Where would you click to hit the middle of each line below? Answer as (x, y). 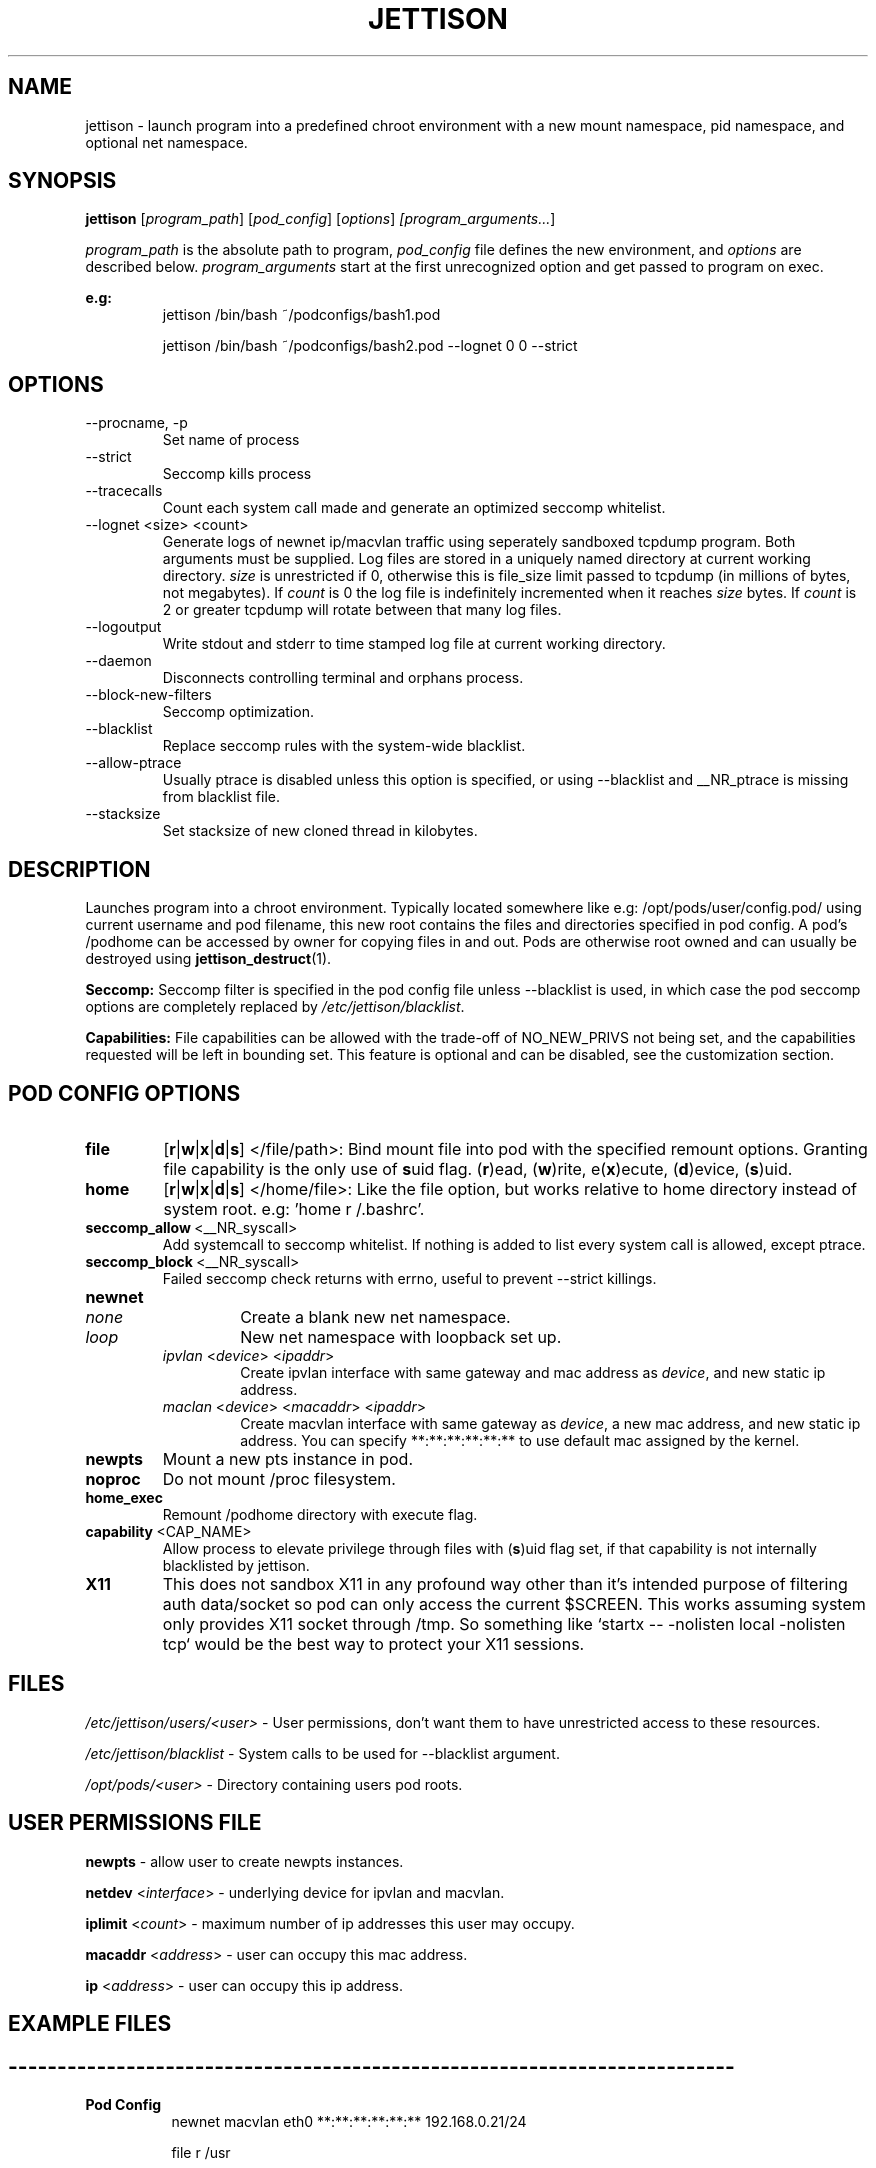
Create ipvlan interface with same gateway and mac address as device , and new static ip (533, 1372)
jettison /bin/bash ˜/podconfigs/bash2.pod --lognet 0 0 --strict (370, 346)
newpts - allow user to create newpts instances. (244, 1861)
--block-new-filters (148, 695)
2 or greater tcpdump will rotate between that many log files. (362, 610)
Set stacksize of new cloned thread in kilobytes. (320, 831)
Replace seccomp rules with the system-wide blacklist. (344, 746)
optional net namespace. (166, 142)
